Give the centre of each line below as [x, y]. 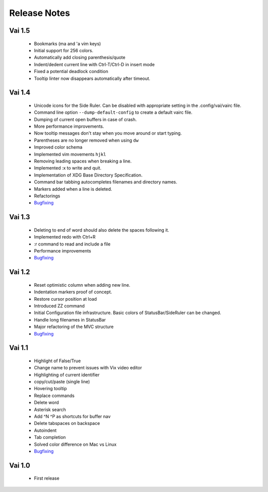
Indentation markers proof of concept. [73, 292]
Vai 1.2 [20, 272]
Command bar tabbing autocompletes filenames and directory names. [106, 182]
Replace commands [54, 396]
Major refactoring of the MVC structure [74, 327]
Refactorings [47, 196]
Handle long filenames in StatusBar [70, 320]
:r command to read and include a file [72, 244]
